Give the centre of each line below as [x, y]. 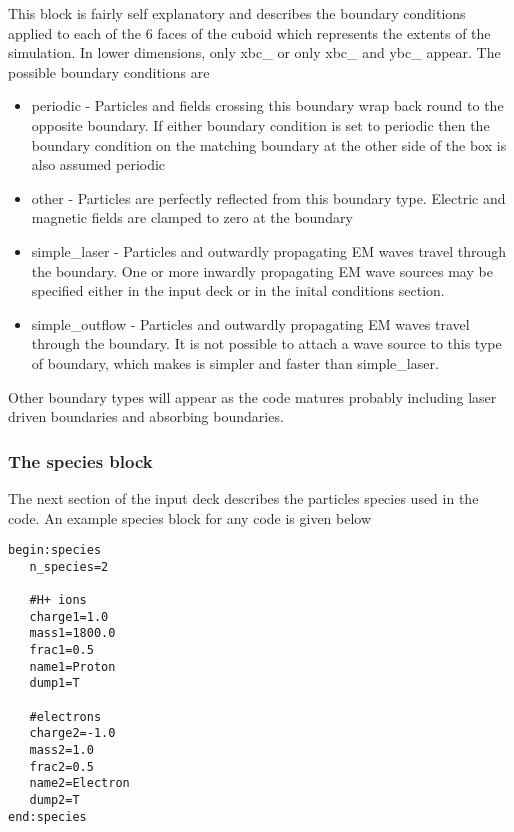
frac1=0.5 [61, 650]
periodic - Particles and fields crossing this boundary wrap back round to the [267, 105]
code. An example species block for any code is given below [190, 517]
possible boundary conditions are [109, 71]
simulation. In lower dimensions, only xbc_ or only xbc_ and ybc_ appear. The [254, 52]
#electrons [65, 716]
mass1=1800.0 [72, 633]
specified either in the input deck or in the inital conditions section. [238, 290]
